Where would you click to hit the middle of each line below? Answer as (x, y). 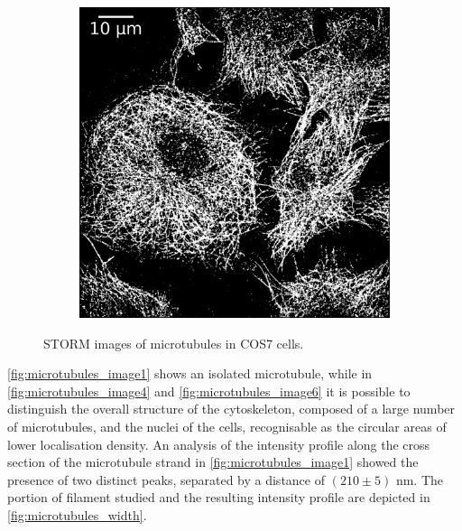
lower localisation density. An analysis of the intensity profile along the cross (219, 444)
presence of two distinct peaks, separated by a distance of (166, 479)
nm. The (420, 479)
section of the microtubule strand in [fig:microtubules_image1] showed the (213, 462)
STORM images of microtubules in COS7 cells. (174, 343)
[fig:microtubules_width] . (77, 514)
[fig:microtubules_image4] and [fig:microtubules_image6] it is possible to (209, 391)
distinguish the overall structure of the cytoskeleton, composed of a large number (231, 409)
